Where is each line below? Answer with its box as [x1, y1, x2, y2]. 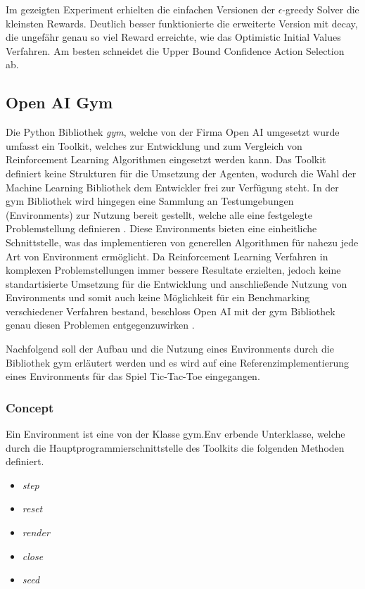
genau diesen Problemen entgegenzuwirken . [6, 317, 195, 332]
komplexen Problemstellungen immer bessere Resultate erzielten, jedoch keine [6, 262, 341, 277]
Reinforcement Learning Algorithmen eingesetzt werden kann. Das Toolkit [6, 152, 326, 167]
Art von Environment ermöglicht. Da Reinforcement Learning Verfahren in [6, 248, 328, 263]
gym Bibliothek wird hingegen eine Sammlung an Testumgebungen [6, 194, 294, 208]
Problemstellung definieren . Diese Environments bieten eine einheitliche [6, 221, 317, 236]
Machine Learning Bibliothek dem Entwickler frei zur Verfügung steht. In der [6, 179, 339, 194]
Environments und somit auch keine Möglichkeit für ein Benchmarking [6, 290, 310, 305]
